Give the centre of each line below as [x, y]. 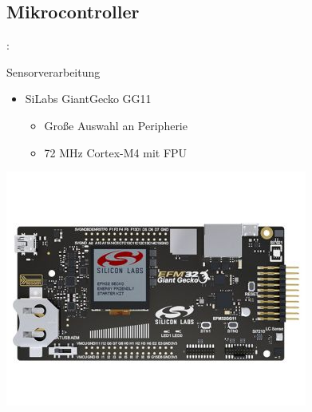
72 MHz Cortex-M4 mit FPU [116, 152]
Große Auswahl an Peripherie [116, 125]
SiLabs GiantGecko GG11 [88, 99]
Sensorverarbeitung [53, 71]
